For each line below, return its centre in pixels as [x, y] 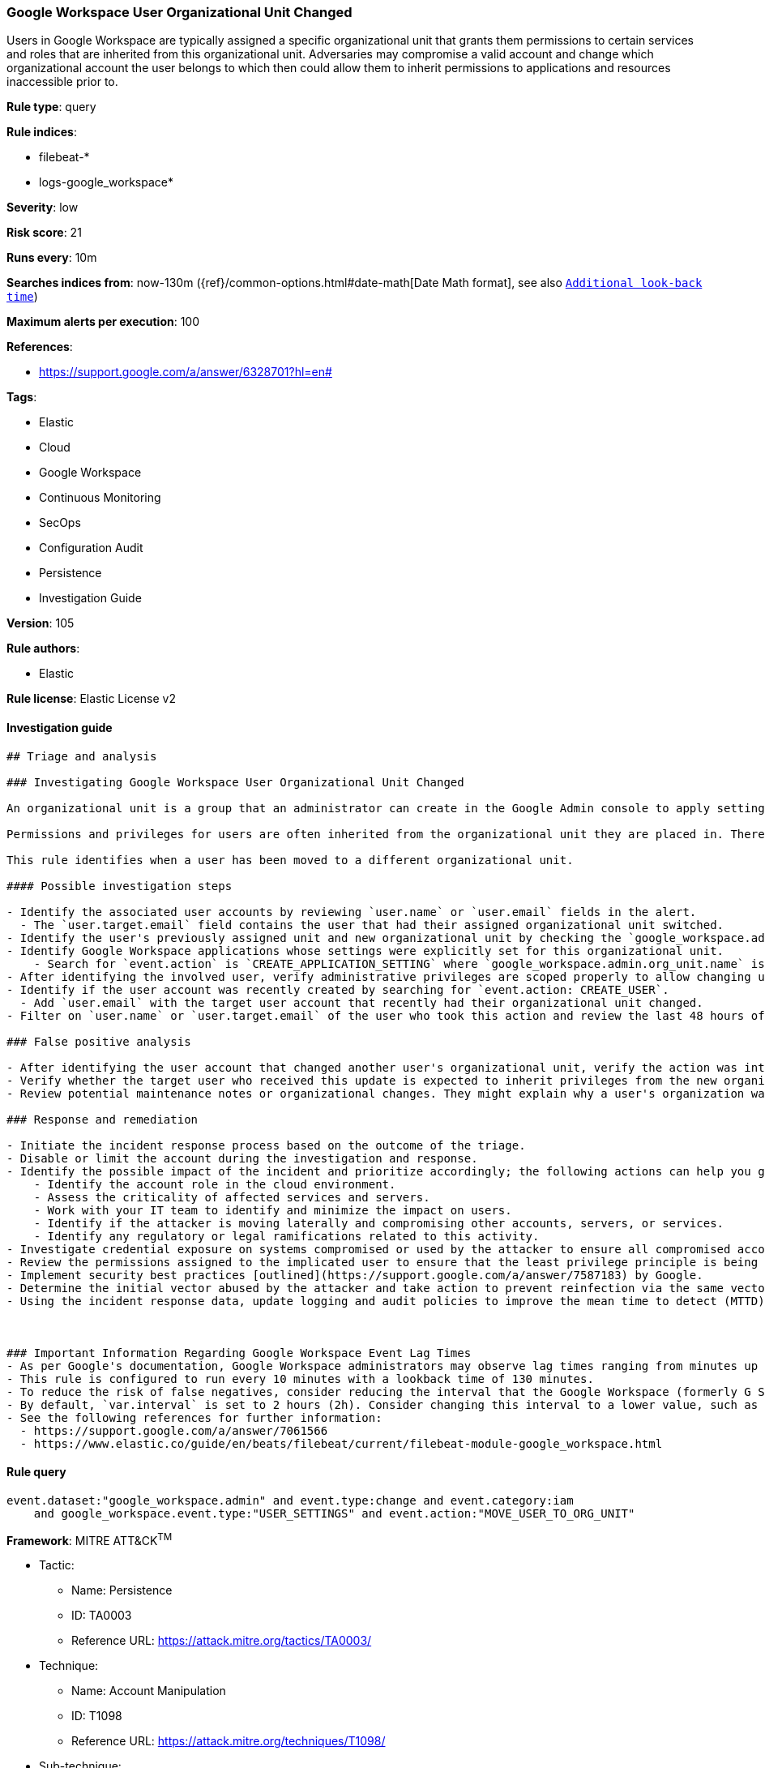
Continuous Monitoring [100, 498]
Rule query [36, 1472]
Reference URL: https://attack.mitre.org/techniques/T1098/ [229, 1741]
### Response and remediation [103, 1119]
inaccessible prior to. [62, 82]
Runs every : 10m [52, 258]
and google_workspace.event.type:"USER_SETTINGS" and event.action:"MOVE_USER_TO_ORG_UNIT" [334, 1513]
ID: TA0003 [102, 1616]
